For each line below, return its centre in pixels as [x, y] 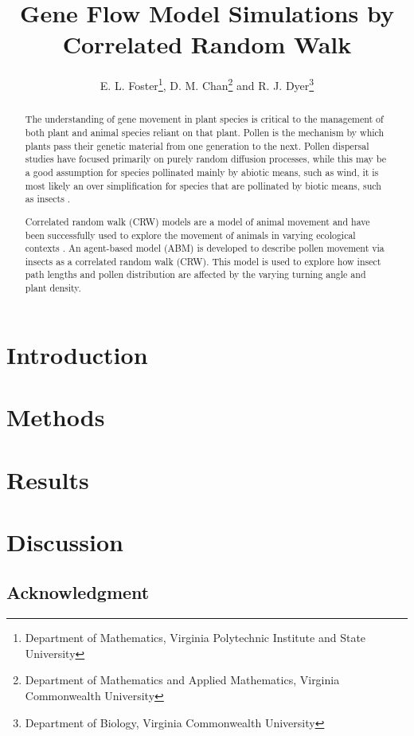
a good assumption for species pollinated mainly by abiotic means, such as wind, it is [202, 172]
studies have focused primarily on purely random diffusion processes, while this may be [205, 159]
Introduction [77, 354]
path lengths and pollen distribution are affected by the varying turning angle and [195, 274]
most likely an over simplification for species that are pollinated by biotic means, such [203, 185]
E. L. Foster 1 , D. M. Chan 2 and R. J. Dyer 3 [207, 84]
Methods [56, 417]
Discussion [65, 541]
